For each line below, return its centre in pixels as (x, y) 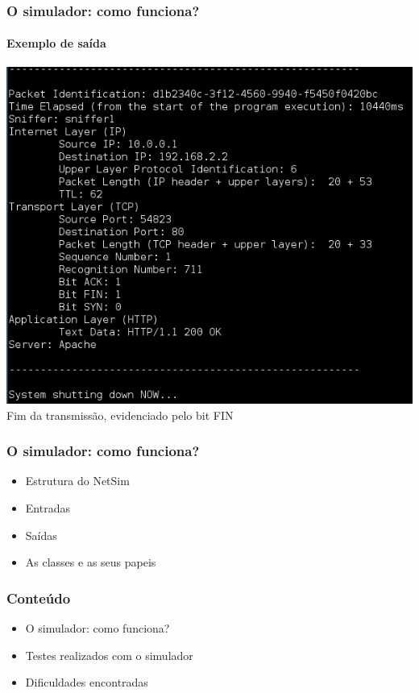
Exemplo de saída (56, 43)
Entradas (48, 508)
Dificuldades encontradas (87, 682)
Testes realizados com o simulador (109, 655)
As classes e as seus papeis (91, 562)
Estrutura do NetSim (77, 481)
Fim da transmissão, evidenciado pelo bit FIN (120, 415)
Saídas (41, 535)
